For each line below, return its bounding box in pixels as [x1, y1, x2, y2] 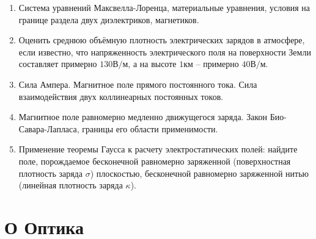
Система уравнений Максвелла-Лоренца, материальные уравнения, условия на [18, 1, 310, 13]
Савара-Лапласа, [18, 122, 79, 135]
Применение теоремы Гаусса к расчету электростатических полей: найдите [18, 143, 298, 155]
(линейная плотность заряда [18, 179, 123, 191]
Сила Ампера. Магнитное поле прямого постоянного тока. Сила [18, 77, 257, 90]
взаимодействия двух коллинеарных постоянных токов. [18, 90, 224, 102]
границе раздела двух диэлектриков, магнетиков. [18, 13, 199, 26]
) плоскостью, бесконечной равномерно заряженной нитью [90, 166, 309, 179]
